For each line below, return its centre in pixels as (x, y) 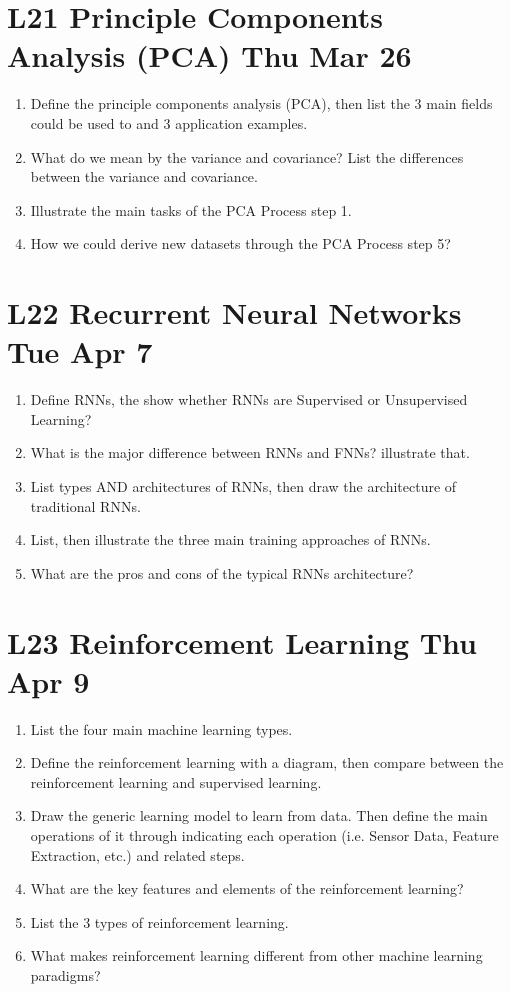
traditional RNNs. (85, 505)
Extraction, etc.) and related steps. (137, 854)
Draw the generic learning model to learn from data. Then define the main (259, 815)
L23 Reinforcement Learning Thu (242, 641)
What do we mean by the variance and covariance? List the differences (247, 156)
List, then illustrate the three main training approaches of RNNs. (230, 539)
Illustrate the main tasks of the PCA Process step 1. (191, 209)
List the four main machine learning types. (161, 728)
